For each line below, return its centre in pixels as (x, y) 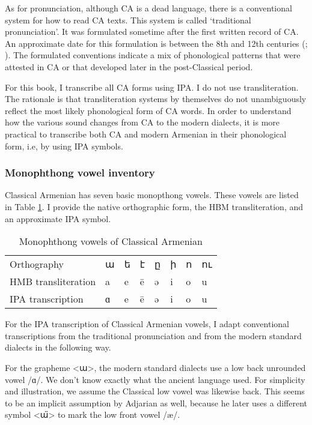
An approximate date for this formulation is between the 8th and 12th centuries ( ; (156, 43)
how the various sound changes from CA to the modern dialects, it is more (142, 122)
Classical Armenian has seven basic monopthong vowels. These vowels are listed (152, 195)
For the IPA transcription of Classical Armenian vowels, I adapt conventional (147, 324)
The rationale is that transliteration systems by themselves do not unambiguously (156, 99)
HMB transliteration (53, 282)
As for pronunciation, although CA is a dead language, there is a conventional (148, 8)
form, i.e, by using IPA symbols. (64, 146)
